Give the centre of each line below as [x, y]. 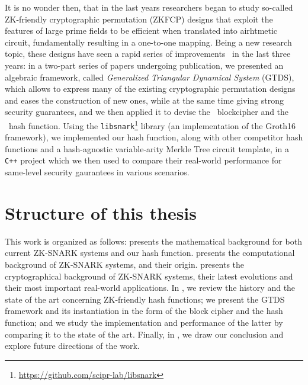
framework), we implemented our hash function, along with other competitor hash [154, 137]
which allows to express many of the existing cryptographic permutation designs [150, 89]
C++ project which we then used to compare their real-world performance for [143, 160]
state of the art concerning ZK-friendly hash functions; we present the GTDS [145, 299]
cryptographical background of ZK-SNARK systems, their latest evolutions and [149, 276]
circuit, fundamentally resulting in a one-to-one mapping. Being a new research [148, 42]
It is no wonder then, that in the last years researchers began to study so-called [149, 7]
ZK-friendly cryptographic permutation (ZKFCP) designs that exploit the [139, 19]
